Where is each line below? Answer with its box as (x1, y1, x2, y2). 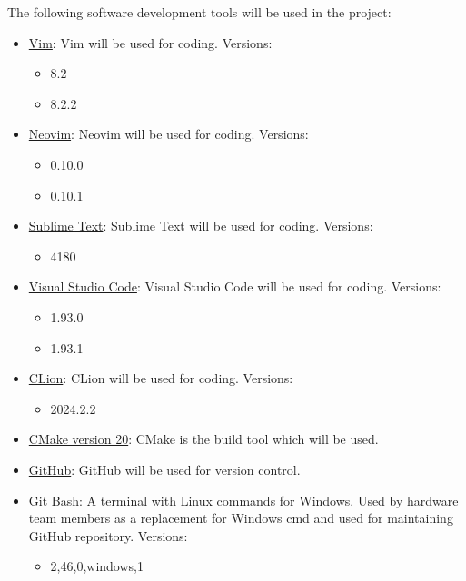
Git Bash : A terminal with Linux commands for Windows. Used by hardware (28, 490, 459, 509)
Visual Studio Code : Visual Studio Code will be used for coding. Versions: (28, 277, 441, 296)
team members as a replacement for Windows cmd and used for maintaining (28, 508, 453, 527)
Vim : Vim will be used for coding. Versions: (28, 33, 273, 52)
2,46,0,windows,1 (50, 556, 144, 576)
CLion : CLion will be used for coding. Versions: (28, 369, 293, 388)
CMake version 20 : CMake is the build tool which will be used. (28, 429, 379, 448)
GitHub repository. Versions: (28, 526, 188, 545)
